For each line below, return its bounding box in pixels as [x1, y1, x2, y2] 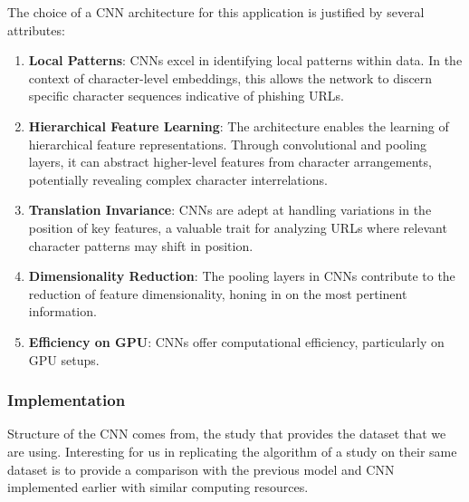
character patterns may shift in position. [28, 236, 254, 255]
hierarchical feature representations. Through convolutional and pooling [28, 134, 426, 153]
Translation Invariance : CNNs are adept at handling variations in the [28, 200, 432, 219]
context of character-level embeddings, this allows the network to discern [28, 68, 433, 87]
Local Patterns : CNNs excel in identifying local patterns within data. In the [28, 51, 463, 70]
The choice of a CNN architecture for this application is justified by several [7, 3, 425, 21]
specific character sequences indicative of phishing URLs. [28, 86, 344, 105]
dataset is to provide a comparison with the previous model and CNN [7, 459, 395, 478]
